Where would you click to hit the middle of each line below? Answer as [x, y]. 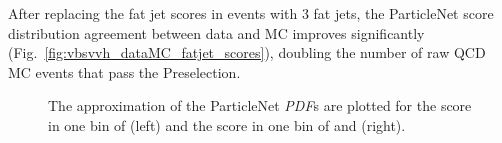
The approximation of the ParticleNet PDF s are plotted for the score [260, 105]
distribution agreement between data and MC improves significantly [216, 32]
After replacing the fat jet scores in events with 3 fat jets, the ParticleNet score [251, 13]
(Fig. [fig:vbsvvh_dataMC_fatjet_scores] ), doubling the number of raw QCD [247, 52]
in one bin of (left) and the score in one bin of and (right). [227, 124]
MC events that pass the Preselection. [124, 71]
